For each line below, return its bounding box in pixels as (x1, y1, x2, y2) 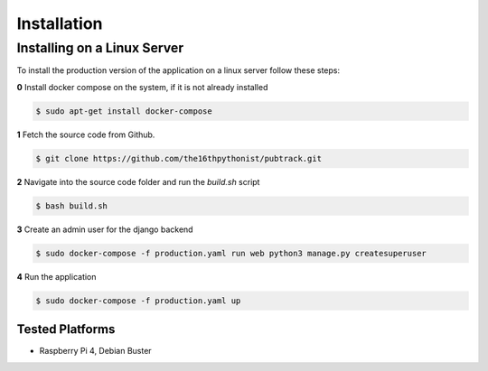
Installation (16, 14, 103, 33)
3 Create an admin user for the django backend (16, 224, 193, 235)
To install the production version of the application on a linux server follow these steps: (16, 65, 341, 76)
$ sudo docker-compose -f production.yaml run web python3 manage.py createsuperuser (35, 248, 427, 258)
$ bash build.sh (35, 200, 108, 211)
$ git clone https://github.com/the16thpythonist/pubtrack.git (35, 153, 323, 163)
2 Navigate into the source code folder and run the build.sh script (16, 176, 260, 187)
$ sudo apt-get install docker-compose (35, 106, 212, 116)
